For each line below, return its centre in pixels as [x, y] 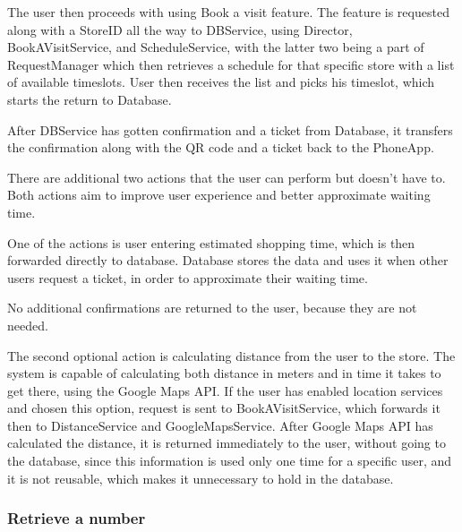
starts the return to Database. [90, 99]
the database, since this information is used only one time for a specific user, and [230, 461]
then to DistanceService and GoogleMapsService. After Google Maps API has [220, 425]
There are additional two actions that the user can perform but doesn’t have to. [227, 177]
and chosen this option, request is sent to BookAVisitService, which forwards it [224, 408]
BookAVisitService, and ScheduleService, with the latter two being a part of [216, 47]
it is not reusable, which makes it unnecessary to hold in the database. [201, 478]
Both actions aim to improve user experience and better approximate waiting [219, 195]
